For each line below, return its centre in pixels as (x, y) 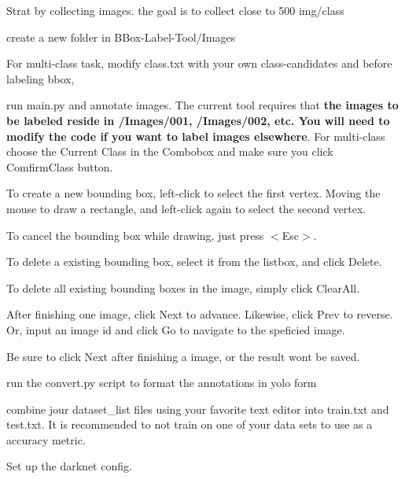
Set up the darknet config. (69, 466)
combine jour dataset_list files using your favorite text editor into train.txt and (198, 409)
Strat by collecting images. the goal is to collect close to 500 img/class (175, 10)
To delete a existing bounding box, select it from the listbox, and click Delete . (194, 262)
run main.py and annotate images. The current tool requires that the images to (202, 105)
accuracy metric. (46, 439)
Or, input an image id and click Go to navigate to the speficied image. (176, 329)
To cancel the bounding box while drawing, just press (135, 235)
